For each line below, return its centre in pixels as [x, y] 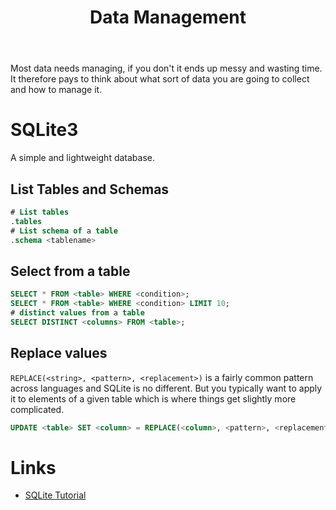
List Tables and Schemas [90, 189]
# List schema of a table [64, 231]
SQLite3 [44, 130]
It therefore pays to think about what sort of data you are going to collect [160, 79]
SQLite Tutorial [55, 495]
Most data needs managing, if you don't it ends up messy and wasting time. [166, 68]
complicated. [37, 409]
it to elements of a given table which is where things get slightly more [153, 398]
